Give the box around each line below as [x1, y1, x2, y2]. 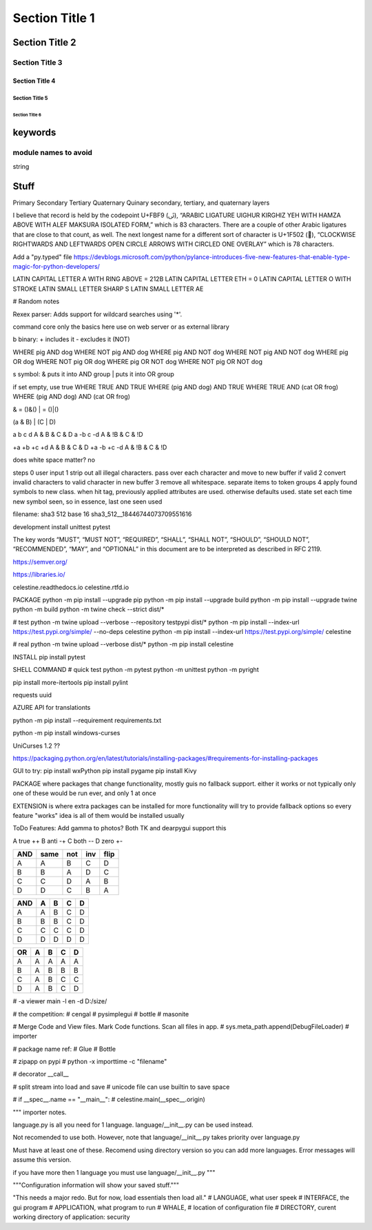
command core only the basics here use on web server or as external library [12, 322, 230, 331]
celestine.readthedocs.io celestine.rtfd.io [12, 583, 130, 591]
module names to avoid [12, 148, 93, 158]
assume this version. [12, 1156, 72, 1164]
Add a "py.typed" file [12, 252, 72, 261]
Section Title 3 [12, 57, 63, 67]
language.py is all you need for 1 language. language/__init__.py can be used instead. [12, 1120, 254, 1129]
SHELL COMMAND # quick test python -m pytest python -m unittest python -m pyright [12, 666, 259, 674]
